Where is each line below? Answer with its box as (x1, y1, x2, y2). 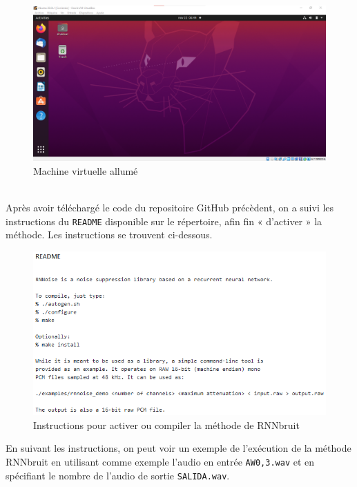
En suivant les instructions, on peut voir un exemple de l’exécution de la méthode (6, 441, 351, 455)
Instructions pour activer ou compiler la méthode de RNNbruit (33, 417, 300, 432)
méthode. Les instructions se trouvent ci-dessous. (6, 227, 213, 242)
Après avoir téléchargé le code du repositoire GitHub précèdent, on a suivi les (6, 200, 334, 215)
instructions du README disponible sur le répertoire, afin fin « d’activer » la (6, 213, 322, 228)
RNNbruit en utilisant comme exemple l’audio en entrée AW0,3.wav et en (6, 454, 315, 468)
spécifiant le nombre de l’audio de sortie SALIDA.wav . (6, 468, 230, 482)
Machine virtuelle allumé (33, 163, 138, 178)
